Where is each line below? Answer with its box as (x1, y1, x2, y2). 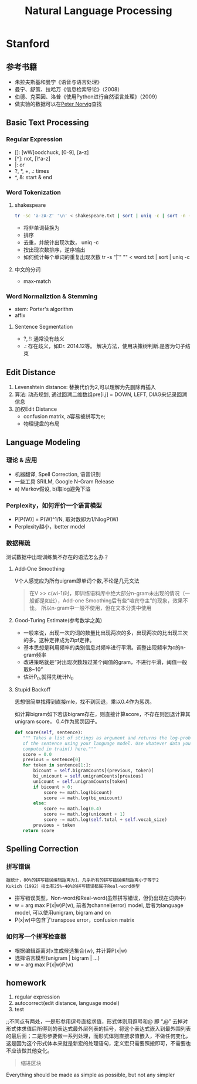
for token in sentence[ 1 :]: (22, 762, 91, 768)
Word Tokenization (6, 188, 62, 196)
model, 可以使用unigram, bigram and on (14, 909, 111, 916)
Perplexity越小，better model (14, 523, 86, 530)
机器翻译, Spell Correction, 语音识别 (14, 471, 101, 478)
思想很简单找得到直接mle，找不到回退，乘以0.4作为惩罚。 (14, 698, 155, 705)
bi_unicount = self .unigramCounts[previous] (33, 773, 144, 779)
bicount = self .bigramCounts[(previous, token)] (33, 768, 154, 774)
